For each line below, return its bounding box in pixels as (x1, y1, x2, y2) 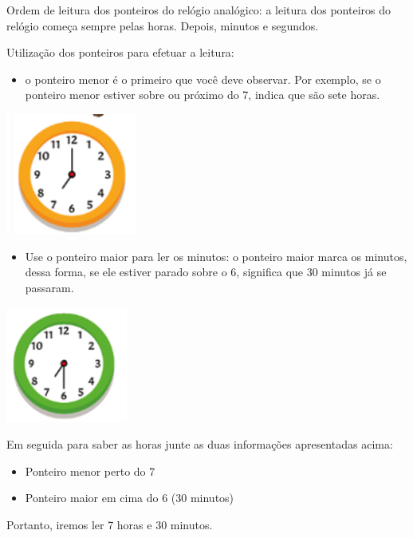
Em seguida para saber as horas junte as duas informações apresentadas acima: (6, 436, 393, 453)
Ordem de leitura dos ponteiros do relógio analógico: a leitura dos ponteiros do (6, 2, 391, 18)
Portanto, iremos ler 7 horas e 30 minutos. (6, 516, 213, 533)
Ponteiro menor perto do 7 (25, 462, 155, 479)
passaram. (25, 279, 74, 296)
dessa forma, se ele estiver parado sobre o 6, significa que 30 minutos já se (25, 263, 387, 280)
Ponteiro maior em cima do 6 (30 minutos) (25, 489, 234, 506)
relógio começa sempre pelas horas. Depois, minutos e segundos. (6, 17, 319, 34)
